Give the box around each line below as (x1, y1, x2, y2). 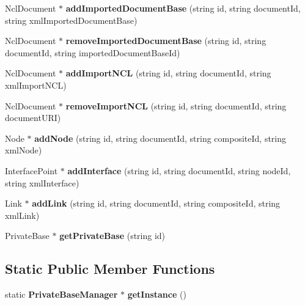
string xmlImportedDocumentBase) (5, 13, 138, 26)
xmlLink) (5, 208, 40, 221)
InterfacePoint (5, 164, 58, 177)
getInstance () (127, 288, 186, 301)
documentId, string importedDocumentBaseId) (5, 46, 180, 59)
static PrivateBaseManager (5, 288, 118, 301)
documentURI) (5, 111, 61, 124)
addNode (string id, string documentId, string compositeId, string (34, 131, 287, 144)
